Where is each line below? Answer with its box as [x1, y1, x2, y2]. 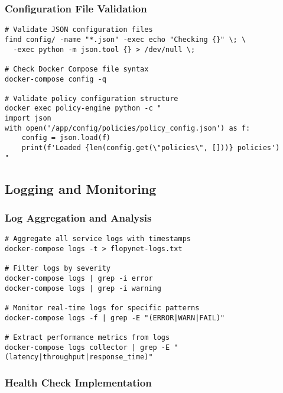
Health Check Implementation [5, 375, 152, 389]
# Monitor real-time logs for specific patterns [5, 304, 200, 312]
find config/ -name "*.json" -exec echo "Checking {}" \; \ [5, 35, 246, 44]
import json [5, 114, 51, 123]
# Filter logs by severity [5, 264, 110, 273]
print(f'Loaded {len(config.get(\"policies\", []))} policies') [21, 144, 280, 152]
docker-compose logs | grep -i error [5, 274, 153, 283]
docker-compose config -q [5, 74, 106, 83]
